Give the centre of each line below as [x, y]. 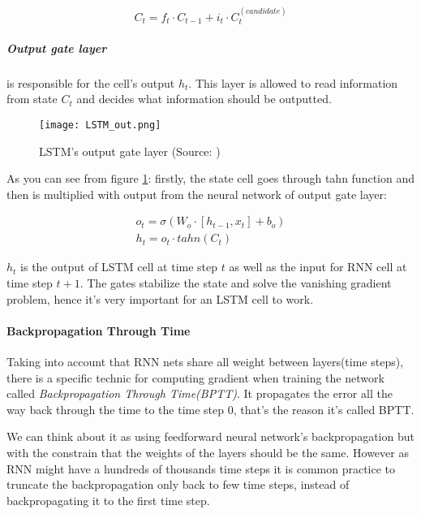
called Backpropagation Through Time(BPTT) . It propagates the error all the [200, 393]
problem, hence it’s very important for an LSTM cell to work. [160, 298]
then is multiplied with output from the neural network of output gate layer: [197, 194]
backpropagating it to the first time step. [108, 500]
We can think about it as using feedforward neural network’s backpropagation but [210, 436]
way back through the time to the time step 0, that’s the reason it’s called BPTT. [210, 409]
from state [32, 99]
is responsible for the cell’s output [91, 82]
